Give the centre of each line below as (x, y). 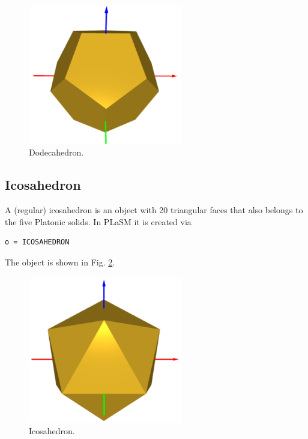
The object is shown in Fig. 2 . (60, 262)
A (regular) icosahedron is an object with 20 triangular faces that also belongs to (154, 210)
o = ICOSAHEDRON (37, 242)
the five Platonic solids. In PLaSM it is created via (98, 221)
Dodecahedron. (56, 152)
